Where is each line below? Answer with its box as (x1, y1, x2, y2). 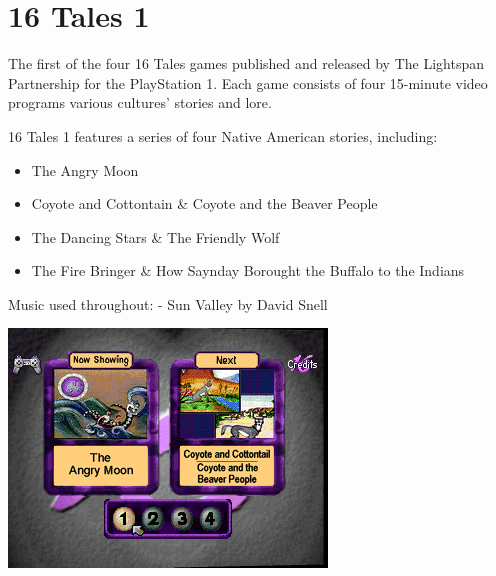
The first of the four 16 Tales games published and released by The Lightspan (8, 53, 484, 74)
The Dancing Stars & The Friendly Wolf (31, 226, 280, 247)
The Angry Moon (31, 159, 139, 180)
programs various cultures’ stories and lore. (8, 92, 272, 113)
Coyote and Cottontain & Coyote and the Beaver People (31, 193, 378, 214)
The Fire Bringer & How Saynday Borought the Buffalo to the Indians (31, 260, 465, 281)
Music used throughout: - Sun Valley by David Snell (8, 293, 328, 314)
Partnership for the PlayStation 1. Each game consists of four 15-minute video (8, 72, 488, 93)
